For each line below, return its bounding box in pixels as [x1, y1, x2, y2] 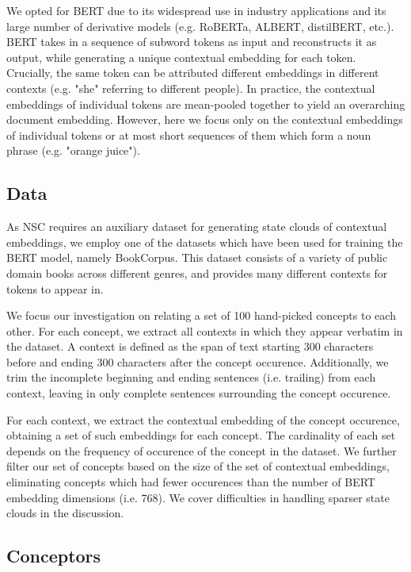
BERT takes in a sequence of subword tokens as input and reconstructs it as [6, 33, 377, 50]
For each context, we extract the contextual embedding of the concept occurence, [6, 411, 400, 428]
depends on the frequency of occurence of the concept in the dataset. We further [6, 442, 397, 459]
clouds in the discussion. [6, 505, 124, 521]
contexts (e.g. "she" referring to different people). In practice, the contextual [6, 79, 375, 96]
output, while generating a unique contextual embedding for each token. [6, 48, 356, 65]
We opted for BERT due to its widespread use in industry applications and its [6, 2, 386, 18]
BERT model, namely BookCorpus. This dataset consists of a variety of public [6, 249, 388, 266]
